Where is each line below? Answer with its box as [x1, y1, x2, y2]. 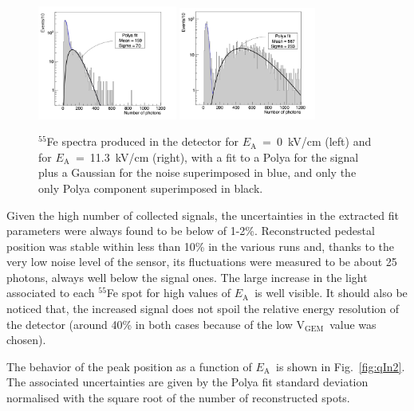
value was [329, 315, 377, 332]
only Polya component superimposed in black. [38, 179, 263, 196]
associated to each [6, 284, 95, 301]
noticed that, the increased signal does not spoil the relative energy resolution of [6, 300, 400, 317]
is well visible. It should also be [254, 284, 408, 301]
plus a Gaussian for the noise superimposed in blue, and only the [38, 164, 357, 181]
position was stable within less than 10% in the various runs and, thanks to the [6, 237, 395, 254]
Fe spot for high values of [106, 284, 231, 301]
